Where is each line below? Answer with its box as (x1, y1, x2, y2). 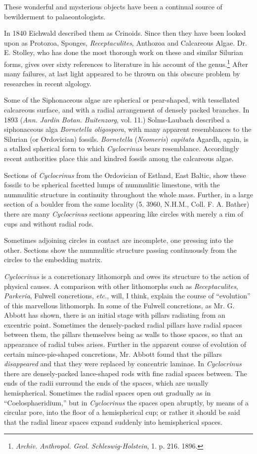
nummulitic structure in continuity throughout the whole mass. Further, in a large (4, 189, 253, 199)
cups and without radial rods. (4, 218, 94, 228)
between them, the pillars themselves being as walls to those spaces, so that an (4, 329, 243, 340)
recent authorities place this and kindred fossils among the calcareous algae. (4, 153, 234, 163)
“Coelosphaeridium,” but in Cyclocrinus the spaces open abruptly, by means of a (4, 397, 249, 407)
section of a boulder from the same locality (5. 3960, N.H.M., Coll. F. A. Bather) (4, 199, 250, 209)
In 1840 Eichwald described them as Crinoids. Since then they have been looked (4, 28, 246, 38)
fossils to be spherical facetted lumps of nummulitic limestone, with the (4, 179, 220, 190)
